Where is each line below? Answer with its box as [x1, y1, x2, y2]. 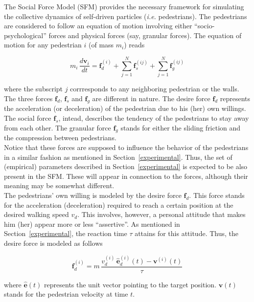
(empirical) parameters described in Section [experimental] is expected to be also [4, 161, 248, 172]
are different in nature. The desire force [92, 93, 210, 103]
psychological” [4, 30, 46, 40]
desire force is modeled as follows [4, 238, 103, 248]
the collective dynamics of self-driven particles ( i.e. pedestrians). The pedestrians [4, 11, 247, 21]
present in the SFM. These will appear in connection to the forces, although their [4, 171, 248, 181]
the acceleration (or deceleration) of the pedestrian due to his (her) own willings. [4, 103, 246, 113]
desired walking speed [4, 209, 69, 219]
